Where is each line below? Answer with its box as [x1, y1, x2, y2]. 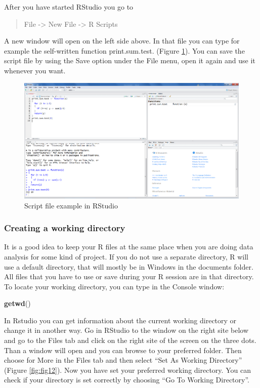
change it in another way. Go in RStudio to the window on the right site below [4, 325, 249, 335]
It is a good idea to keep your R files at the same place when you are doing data [4, 241, 253, 252]
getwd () [4, 298, 31, 309]
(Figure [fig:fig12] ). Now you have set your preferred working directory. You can [4, 364, 251, 375]
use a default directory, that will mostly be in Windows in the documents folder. [4, 261, 253, 272]
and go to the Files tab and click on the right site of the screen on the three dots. [4, 335, 256, 346]
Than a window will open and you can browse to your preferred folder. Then [4, 344, 242, 355]
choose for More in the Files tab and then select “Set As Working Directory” [4, 355, 242, 365]
